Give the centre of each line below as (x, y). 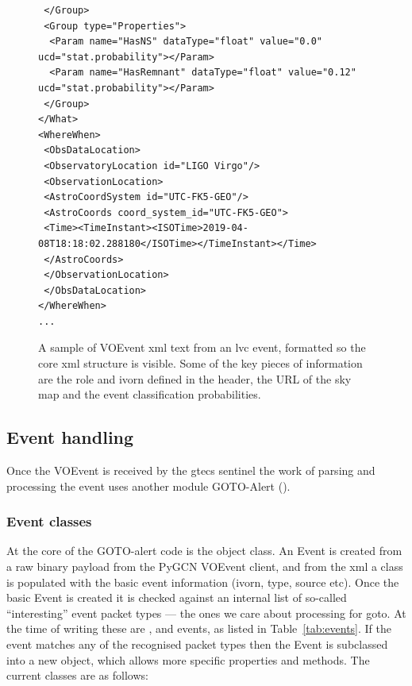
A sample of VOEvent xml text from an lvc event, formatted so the (202, 347)
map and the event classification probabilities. (150, 394)
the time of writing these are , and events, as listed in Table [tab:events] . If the (199, 628)
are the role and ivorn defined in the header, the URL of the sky (195, 378)
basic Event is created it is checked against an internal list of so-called (177, 597)
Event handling (70, 437)
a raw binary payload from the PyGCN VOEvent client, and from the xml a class (205, 567)
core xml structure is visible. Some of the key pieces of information (200, 363)
